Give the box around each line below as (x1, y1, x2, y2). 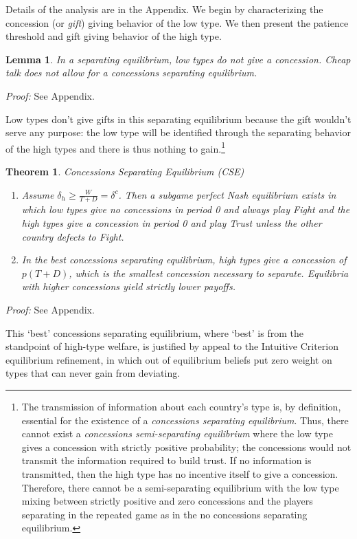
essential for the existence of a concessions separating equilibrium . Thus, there (21, 412, 349, 427)
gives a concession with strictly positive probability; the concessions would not (21, 439, 352, 454)
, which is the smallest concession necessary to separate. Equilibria (69, 265, 349, 280)
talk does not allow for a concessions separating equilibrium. (5, 65, 257, 80)
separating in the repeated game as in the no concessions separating (21, 507, 308, 521)
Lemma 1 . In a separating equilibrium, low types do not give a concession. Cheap (5, 52, 351, 66)
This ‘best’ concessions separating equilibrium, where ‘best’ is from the (5, 325, 303, 340)
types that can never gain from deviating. (5, 366, 181, 380)
